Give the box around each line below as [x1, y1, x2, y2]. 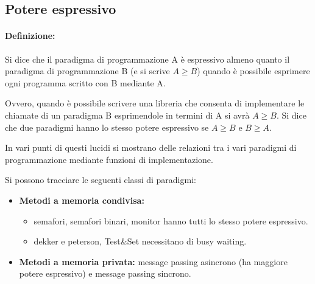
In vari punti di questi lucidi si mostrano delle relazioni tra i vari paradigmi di [5, 141, 297, 154]
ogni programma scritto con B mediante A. [5, 76, 166, 89]
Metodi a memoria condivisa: [19, 193, 144, 206]
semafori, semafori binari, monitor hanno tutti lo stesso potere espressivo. [34, 214, 308, 227]
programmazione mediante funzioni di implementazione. [5, 153, 213, 165]
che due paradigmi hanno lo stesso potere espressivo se [5, 120, 209, 133]
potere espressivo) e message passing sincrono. [19, 267, 191, 280]
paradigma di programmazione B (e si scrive [5, 64, 170, 77]
